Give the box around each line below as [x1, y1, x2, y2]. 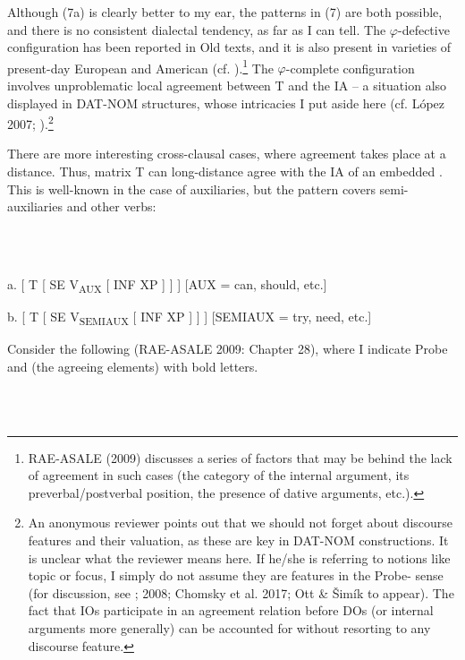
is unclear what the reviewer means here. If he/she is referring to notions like [28, 548, 451, 567]
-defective [397, 20, 450, 39]
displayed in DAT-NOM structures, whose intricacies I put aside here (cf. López [7, 93, 445, 112]
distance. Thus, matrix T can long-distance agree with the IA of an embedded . [7, 162, 443, 181]
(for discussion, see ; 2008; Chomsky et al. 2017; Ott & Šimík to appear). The [28, 583, 454, 602]
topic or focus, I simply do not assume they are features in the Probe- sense [28, 566, 444, 585]
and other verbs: [66, 197, 156, 216]
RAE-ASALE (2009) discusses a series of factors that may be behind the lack [28, 448, 452, 467]
